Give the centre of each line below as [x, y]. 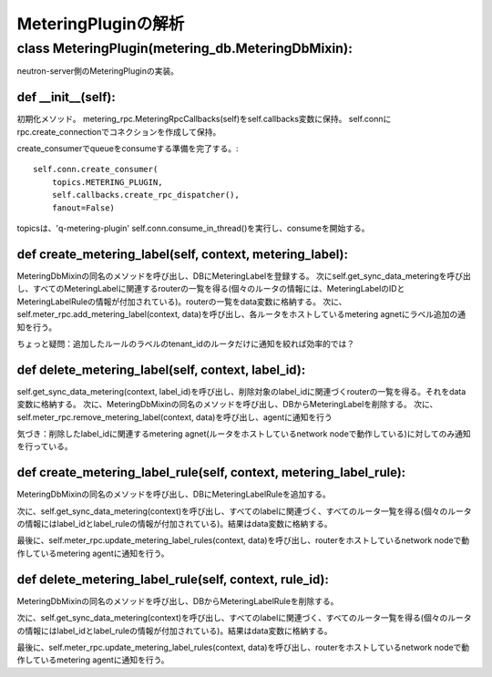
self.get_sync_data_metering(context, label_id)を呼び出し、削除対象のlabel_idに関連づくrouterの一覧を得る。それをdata [241, 391]
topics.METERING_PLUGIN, [107, 182]
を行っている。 [45, 446]
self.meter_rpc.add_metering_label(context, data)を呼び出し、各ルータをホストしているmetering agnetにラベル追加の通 [241, 314]
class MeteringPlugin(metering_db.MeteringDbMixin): [184, 48]
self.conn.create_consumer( [96, 169]
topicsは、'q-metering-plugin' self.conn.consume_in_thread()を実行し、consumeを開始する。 [193, 229]
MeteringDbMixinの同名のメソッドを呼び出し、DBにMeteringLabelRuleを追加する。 [174, 494]
